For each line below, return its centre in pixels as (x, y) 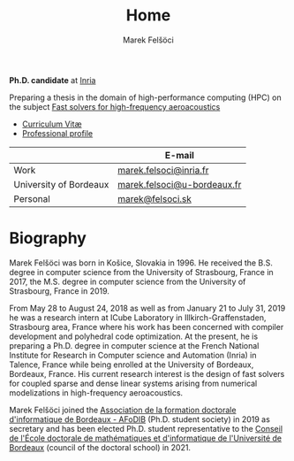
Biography (48, 238)
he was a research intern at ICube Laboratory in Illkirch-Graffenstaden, (138, 317)
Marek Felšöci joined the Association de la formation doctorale (123, 410)
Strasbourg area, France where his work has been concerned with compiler (147, 327)
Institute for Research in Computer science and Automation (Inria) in (133, 355)
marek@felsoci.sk (155, 198)
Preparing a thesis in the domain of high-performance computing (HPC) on (146, 97)
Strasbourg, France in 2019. (60, 291)
